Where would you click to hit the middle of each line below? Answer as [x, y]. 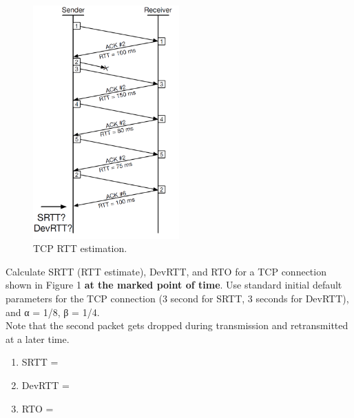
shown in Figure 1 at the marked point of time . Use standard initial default [174, 285]
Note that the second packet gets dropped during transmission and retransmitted [177, 325]
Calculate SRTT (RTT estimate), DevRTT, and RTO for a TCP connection [166, 271]
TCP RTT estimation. [80, 248]
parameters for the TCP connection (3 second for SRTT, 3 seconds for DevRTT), [177, 299]
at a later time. [38, 338]
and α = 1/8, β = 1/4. [53, 312]
